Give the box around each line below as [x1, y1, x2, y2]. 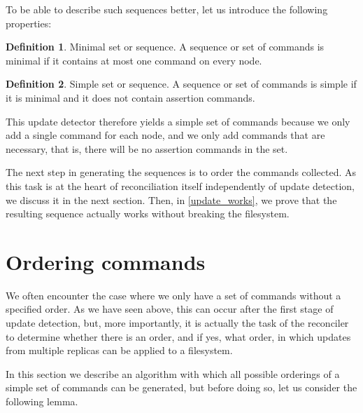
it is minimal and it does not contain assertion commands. [6, 90, 255, 104]
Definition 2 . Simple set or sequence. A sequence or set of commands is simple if [6, 76, 357, 91]
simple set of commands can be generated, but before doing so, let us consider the [6, 380, 357, 395]
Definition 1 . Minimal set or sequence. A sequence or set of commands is [6, 39, 325, 54]
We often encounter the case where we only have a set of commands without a [6, 287, 341, 302]
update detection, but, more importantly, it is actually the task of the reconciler [6, 316, 349, 330]
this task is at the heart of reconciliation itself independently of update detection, [6, 178, 355, 193]
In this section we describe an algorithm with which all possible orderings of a [6, 366, 340, 381]
